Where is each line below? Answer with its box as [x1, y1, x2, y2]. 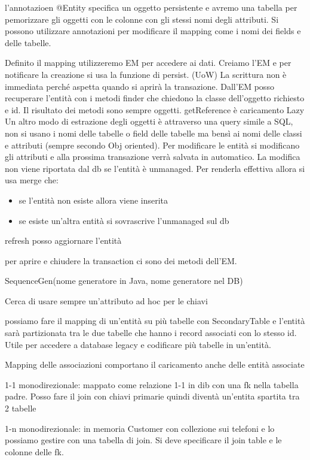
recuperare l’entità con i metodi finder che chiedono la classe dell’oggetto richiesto [5, 92, 305, 104]
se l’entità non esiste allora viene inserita [19, 193, 168, 206]
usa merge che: [5, 174, 59, 186]
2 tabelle [5, 402, 36, 414]
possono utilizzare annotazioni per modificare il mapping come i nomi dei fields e [5, 25, 301, 37]
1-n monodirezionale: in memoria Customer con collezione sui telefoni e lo [5, 422, 275, 434]
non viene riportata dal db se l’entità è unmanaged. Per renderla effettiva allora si [5, 162, 305, 174]
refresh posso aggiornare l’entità [5, 234, 122, 247]
